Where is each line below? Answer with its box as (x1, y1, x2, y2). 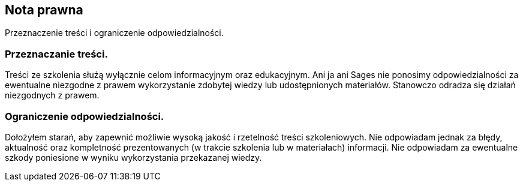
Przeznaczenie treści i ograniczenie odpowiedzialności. (5, 28, 224, 38)
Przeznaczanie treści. (5, 47, 108, 60)
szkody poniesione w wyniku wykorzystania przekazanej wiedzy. (5, 152, 262, 163)
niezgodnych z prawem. (5, 90, 100, 101)
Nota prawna (5, 2, 83, 17)
